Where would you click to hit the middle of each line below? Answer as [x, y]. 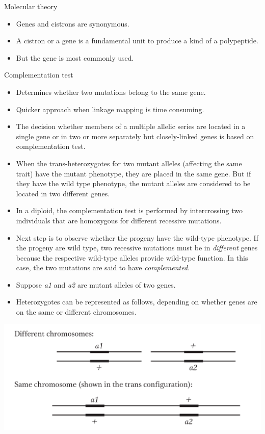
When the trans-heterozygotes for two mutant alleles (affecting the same [129, 163]
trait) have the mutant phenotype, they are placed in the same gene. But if [134, 173]
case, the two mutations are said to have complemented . [103, 267]
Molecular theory [31, 6]
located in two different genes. [63, 193]
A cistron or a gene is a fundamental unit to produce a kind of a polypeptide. [137, 41]
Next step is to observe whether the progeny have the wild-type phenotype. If [137, 237]
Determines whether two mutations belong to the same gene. [111, 92]
